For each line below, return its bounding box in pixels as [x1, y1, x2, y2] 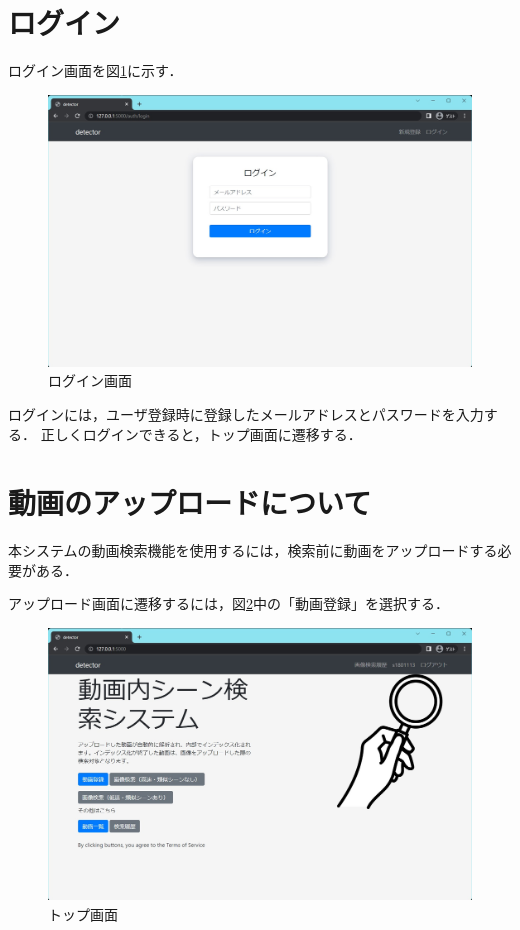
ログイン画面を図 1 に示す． [8, 60, 183, 81]
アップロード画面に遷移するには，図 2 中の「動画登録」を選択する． [8, 593, 449, 614]
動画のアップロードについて [8, 482, 372, 523]
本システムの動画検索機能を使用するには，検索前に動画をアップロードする [8, 540, 498, 561]
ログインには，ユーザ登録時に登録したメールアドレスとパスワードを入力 [8, 403, 484, 424]
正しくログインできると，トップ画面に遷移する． [40, 423, 362, 444]
